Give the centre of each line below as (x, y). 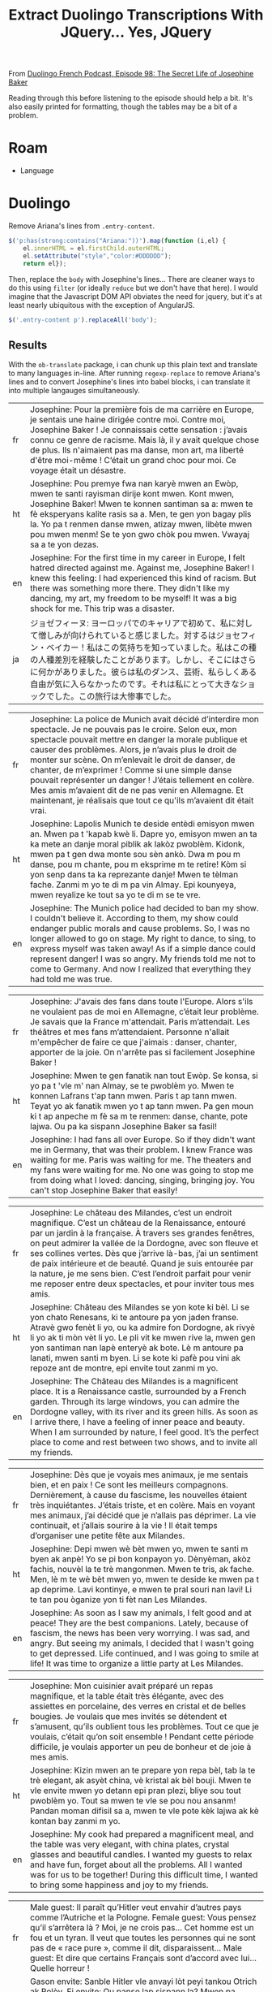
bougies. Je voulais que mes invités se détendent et (128, 1717)
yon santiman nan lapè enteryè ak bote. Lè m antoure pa (137, 1348)
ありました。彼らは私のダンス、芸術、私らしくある (159, 672)
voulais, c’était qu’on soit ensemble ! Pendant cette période (142, 1737)
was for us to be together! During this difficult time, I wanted (144, 1875)
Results (28, 345)
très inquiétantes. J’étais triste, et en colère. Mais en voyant (142, 1505)
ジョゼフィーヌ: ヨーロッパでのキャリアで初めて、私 (129, 623)
